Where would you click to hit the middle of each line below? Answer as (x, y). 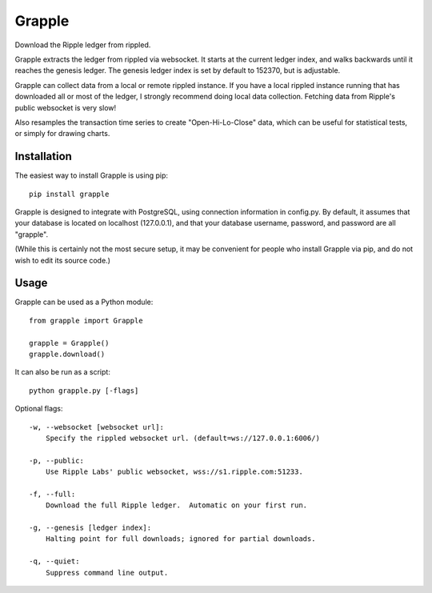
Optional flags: (39, 409)
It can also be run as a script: (63, 372)
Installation (43, 156)
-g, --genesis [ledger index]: (90, 528)
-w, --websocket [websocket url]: (96, 427)
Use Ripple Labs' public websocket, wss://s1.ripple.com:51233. (174, 472)
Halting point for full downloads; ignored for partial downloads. (180, 539)
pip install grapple (69, 194)
